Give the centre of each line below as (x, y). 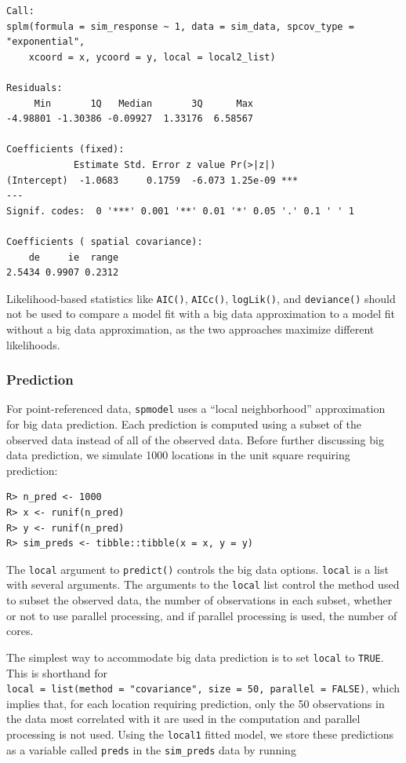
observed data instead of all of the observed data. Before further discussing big (195, 439)
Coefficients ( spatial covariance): (105, 241)
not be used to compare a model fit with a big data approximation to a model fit (201, 314)
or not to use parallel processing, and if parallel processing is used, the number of (202, 615)
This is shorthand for (57, 672)
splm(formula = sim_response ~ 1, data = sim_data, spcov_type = (180, 26)
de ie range (74, 257)
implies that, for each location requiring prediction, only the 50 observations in (196, 703)
